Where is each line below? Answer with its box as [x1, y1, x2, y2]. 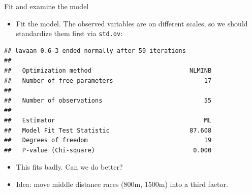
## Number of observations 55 [4, 96, 212, 104]
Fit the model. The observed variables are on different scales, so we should [16, 18, 248, 28]
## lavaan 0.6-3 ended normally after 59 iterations [4, 47, 186, 54]
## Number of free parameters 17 [4, 77, 212, 84]
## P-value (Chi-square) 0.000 [4, 146, 212, 154]
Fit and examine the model [4, 1, 89, 11]
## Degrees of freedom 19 [4, 137, 212, 144]
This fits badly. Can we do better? [16, 162, 123, 172]
